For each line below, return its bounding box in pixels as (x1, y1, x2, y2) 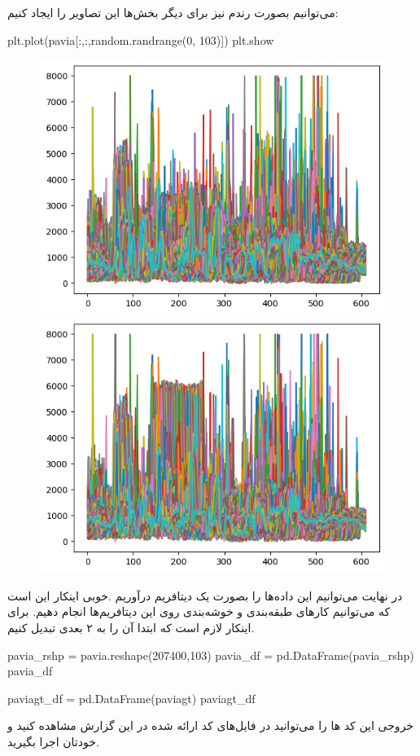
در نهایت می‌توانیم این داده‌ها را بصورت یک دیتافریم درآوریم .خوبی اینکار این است (7, 587, 403, 604)
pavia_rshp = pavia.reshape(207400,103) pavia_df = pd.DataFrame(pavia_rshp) (7, 646, 414, 663)
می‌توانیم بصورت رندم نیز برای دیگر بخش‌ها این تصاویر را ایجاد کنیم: (7, 4, 339, 20)
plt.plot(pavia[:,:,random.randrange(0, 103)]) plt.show (7, 31, 274, 48)
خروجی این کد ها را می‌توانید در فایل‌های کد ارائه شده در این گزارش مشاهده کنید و (7, 717, 414, 734)
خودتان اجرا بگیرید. (7, 732, 99, 749)
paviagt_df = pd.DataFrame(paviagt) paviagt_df (7, 689, 256, 706)
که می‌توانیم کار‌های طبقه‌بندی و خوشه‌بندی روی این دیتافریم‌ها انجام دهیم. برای (7, 603, 391, 620)
